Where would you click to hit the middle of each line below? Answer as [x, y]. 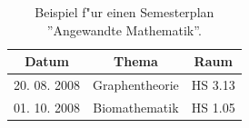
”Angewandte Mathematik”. [124, 30]
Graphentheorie [136, 85]
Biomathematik [136, 107]
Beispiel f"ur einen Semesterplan [124, 12]
